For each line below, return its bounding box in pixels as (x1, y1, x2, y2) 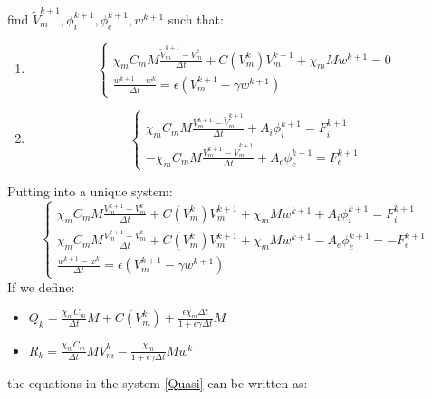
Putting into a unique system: (7, 181, 173, 200)
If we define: (7, 277, 75, 296)
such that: (168, 9, 224, 28)
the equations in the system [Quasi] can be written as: (7, 373, 308, 392)
